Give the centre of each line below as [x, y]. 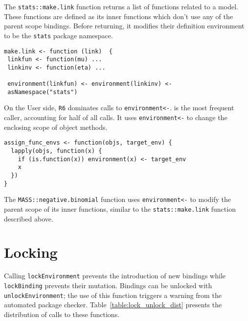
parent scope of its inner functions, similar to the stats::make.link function [120, 209]
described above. [29, 218]
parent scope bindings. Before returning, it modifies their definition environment [124, 26]
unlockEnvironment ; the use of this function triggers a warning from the [113, 295]
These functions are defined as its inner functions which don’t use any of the [118, 16]
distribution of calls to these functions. [62, 314]
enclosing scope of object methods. [56, 127]
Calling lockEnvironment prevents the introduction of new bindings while [115, 276]
